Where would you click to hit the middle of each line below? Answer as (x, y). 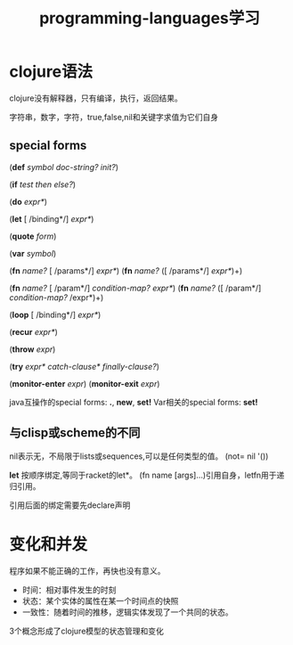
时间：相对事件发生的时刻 (69, 590)
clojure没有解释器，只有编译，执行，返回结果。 (96, 98)
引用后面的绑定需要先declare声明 (70, 505)
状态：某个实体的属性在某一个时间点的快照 (100, 600)
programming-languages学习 (150, 18)
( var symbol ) (33, 253)
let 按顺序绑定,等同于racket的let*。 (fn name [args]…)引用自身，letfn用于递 (147, 475)
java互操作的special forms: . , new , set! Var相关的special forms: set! (134, 402)
